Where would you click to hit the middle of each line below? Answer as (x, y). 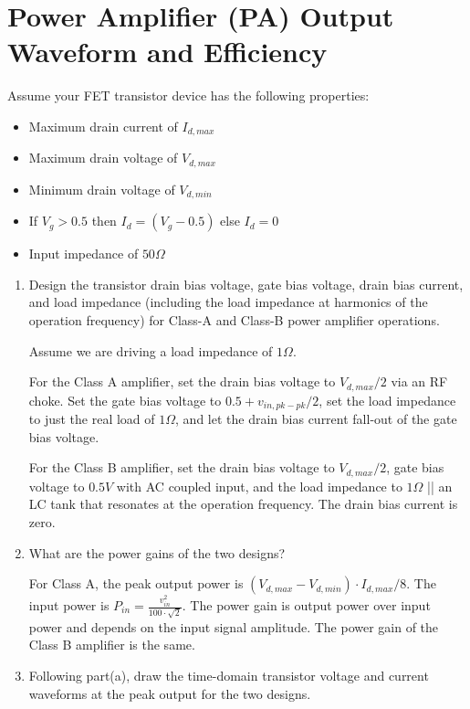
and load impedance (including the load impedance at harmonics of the (228, 302)
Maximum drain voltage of (103, 158)
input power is (69, 605)
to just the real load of (92, 419)
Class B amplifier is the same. (112, 645)
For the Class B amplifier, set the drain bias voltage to (182, 467)
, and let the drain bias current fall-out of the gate (316, 419)
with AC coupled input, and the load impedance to (259, 486)
